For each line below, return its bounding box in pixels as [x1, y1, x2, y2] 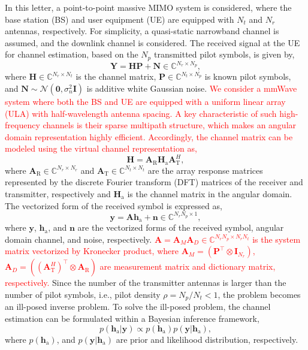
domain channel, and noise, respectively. [5, 233, 152, 245]
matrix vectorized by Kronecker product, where [5, 245, 179, 257]
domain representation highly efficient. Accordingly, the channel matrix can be [5, 130, 293, 143]
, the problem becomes [218, 288, 301, 300]
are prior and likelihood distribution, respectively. [116, 333, 298, 345]
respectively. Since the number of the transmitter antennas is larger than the [5, 276, 286, 289]
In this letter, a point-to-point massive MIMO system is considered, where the [5, 1, 292, 13]
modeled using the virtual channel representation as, [5, 142, 197, 155]
